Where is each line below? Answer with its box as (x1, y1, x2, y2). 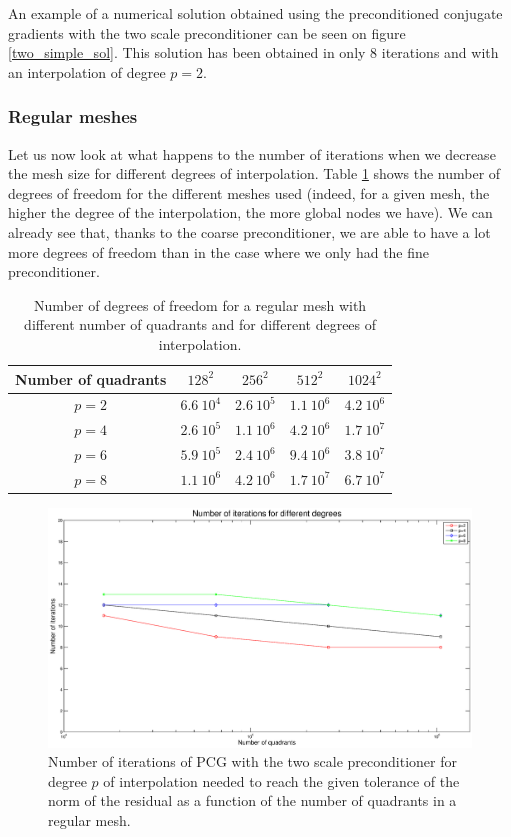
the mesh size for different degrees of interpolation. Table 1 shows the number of (8, 163, 501, 184)
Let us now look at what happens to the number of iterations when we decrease (8, 143, 496, 164)
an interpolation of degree (8, 61, 166, 82)
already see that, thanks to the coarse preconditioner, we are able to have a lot (8, 221, 491, 242)
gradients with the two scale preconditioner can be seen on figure (8, 22, 406, 43)
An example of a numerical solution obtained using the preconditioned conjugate (8, 3, 503, 23)
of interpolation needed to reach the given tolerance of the (103, 770, 460, 791)
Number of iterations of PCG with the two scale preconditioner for (48, 751, 457, 772)
